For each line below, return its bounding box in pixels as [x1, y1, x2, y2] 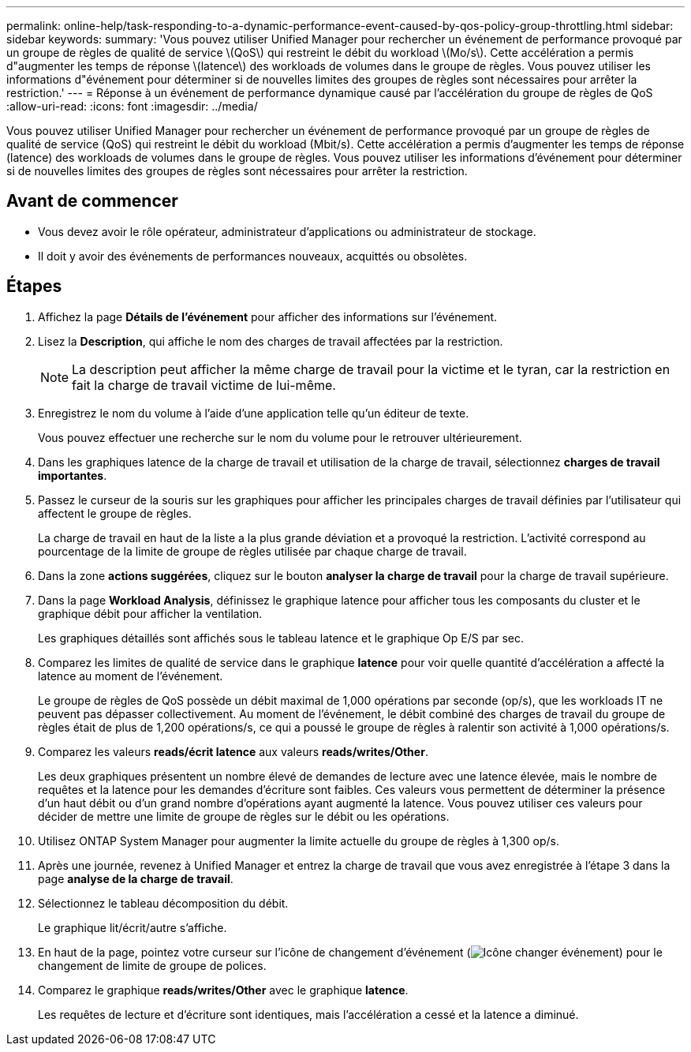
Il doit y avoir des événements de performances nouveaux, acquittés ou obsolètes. [38, 249, 468, 263]
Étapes [6, 276, 62, 297]
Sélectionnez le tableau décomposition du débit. [38, 896, 289, 910]
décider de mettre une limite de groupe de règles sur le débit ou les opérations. [38, 809, 450, 823]
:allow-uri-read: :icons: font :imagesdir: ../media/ [6, 99, 258, 113]
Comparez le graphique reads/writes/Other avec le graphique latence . [38, 983, 409, 997]
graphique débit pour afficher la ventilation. [38, 606, 263, 620]
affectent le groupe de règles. [38, 506, 192, 520]
